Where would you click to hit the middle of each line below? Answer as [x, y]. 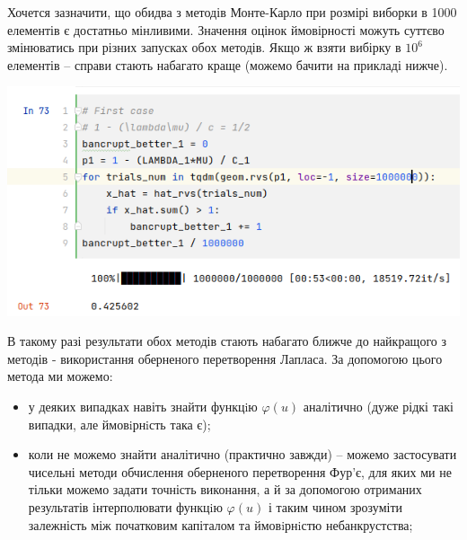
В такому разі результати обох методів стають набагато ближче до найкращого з [227, 341]
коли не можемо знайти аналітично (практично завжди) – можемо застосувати [242, 454]
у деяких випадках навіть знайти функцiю [143, 407]
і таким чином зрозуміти [335, 507]
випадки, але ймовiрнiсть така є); [119, 424]
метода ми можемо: [60, 376]
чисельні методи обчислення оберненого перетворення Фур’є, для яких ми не [240, 471]
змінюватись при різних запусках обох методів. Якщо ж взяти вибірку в [204, 47]
